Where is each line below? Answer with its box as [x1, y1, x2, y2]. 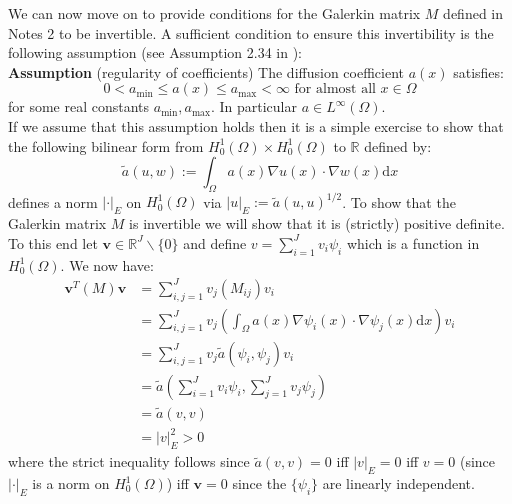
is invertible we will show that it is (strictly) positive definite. [129, 213, 505, 234]
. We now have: [60, 254, 154, 275]
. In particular [210, 96, 297, 117]
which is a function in [346, 232, 480, 253]
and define [183, 232, 247, 253]
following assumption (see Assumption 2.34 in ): [8, 42, 303, 63]
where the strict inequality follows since [8, 451, 250, 472]
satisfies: [453, 61, 504, 82]
